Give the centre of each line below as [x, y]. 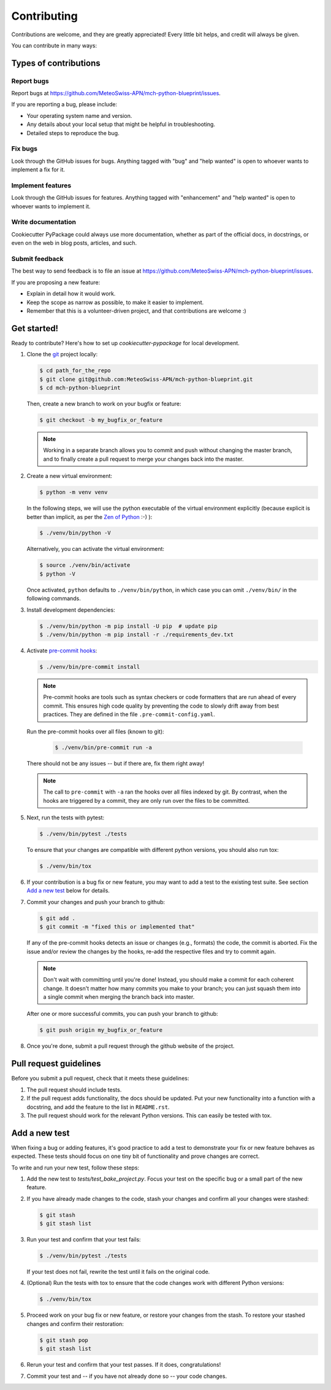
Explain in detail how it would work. [71, 294]
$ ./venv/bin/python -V [75, 533]
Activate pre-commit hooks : [62, 650]
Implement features [41, 185]
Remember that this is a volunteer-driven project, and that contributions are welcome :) [136, 311]
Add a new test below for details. [68, 891]
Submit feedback [37, 259]
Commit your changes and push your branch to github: [96, 902]
